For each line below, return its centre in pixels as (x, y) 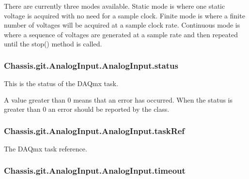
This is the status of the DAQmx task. (61, 83)
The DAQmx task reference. (46, 149)
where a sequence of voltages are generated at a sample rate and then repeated (121, 34)
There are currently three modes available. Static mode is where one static (115, 6)
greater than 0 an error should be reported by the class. (87, 109)
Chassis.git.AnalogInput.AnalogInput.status (91, 65)
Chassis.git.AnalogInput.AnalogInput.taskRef (94, 130)
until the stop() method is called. (53, 44)
